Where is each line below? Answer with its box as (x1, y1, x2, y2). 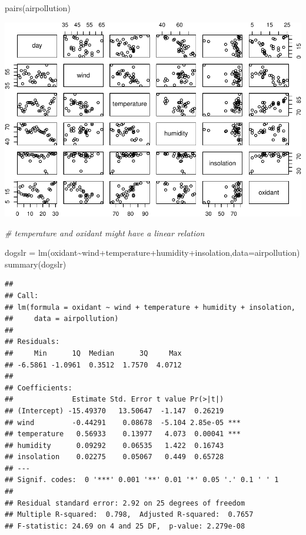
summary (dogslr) (5, 258, 66, 270)
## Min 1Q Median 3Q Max (5, 349, 182, 357)
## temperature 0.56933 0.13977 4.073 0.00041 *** (5, 430, 241, 439)
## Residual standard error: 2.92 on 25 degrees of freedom (5, 499, 245, 507)
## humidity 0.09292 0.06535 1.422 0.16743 (5, 441, 224, 450)
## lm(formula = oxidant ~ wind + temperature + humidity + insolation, (5, 303, 295, 312)
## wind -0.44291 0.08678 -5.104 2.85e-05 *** (5, 418, 241, 427)
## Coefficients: (5, 383, 72, 392)
